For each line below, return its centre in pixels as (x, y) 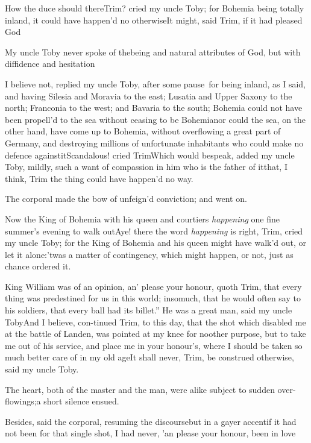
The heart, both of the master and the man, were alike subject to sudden (140, 389)
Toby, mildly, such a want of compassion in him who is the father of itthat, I (146, 167)
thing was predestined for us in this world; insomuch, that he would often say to (153, 298)
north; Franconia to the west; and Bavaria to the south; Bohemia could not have (154, 108)
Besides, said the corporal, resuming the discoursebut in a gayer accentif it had (151, 421)
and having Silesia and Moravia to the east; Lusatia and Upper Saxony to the (149, 96)
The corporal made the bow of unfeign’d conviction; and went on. (126, 199)
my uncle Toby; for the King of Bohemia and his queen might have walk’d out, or (156, 243)
